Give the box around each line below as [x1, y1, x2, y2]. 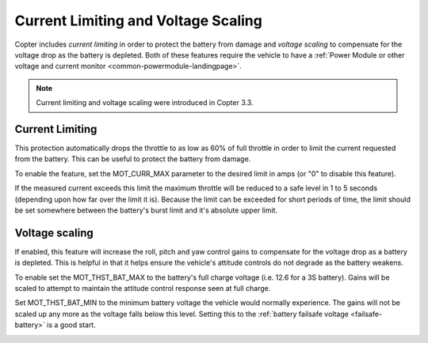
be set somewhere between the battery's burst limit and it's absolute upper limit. [14, 205, 277, 215]
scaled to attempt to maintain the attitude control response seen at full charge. [14, 284, 271, 293]
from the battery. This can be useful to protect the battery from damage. [14, 154, 251, 164]
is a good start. [46, 320, 97, 330]
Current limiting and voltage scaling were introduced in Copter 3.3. [36, 98, 254, 107]
